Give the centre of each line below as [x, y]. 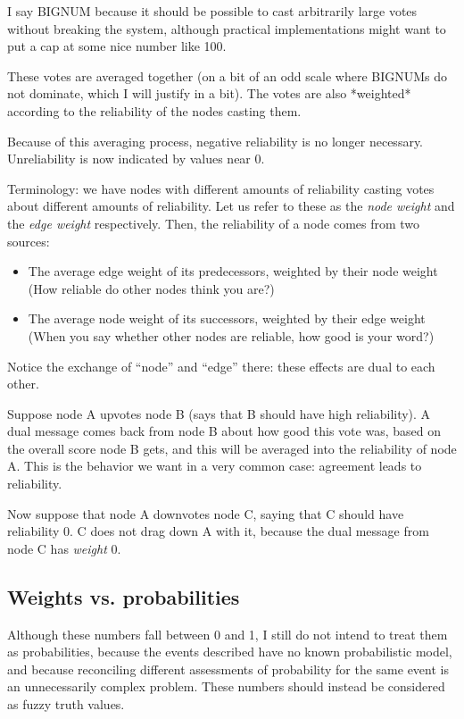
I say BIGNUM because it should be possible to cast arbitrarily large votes [212, 11]
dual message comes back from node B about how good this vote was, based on [224, 431]
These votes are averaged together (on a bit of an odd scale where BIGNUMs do [228, 75]
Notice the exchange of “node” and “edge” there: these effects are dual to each [221, 366]
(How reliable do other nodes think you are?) [151, 288]
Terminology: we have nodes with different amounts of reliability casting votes [221, 188]
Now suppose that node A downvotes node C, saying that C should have [206, 513]
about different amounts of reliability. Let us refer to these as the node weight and [231, 206]
